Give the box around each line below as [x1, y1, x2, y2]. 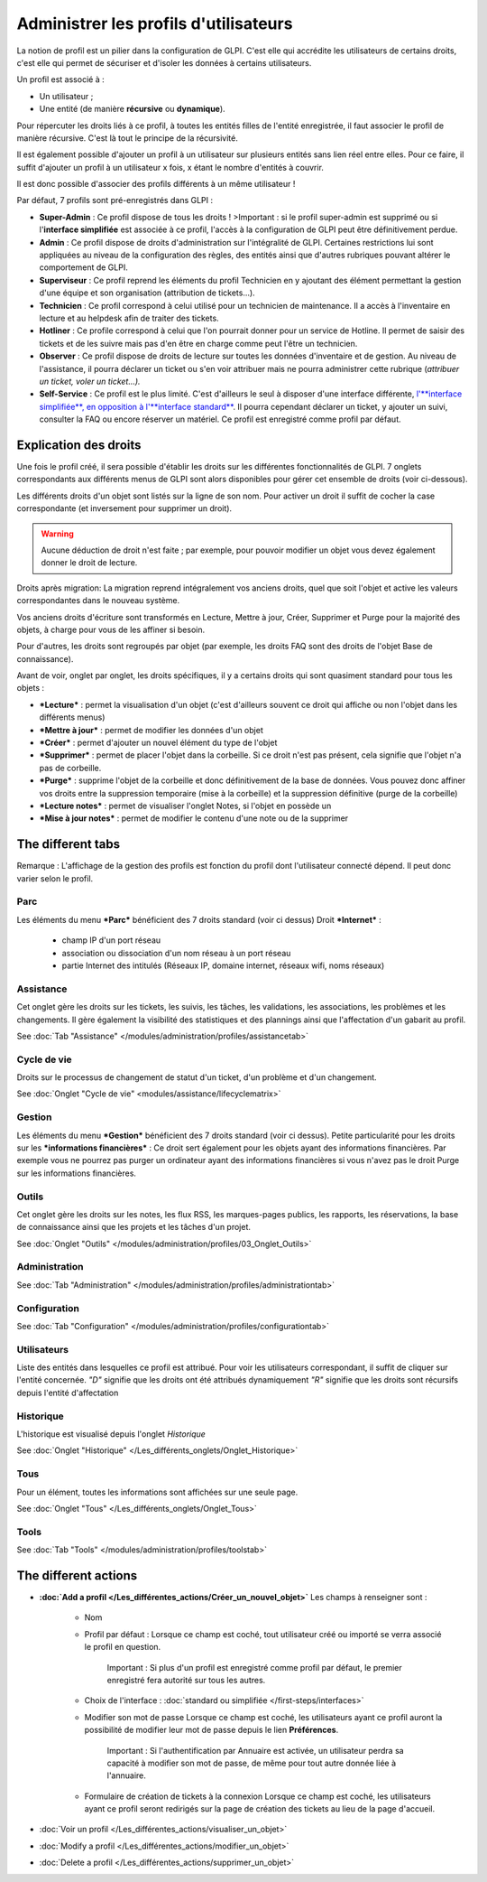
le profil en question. [84, 1642, 161, 1653]
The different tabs [16, 836, 121, 852]
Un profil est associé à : [16, 74, 105, 85]
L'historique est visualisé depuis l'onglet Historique [16, 1429, 207, 1439]
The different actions [16, 1568, 138, 1583]
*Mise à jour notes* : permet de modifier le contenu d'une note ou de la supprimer [39, 813, 349, 824]
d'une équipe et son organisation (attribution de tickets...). [39, 287, 256, 298]
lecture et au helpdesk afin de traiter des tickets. [39, 312, 220, 323]
